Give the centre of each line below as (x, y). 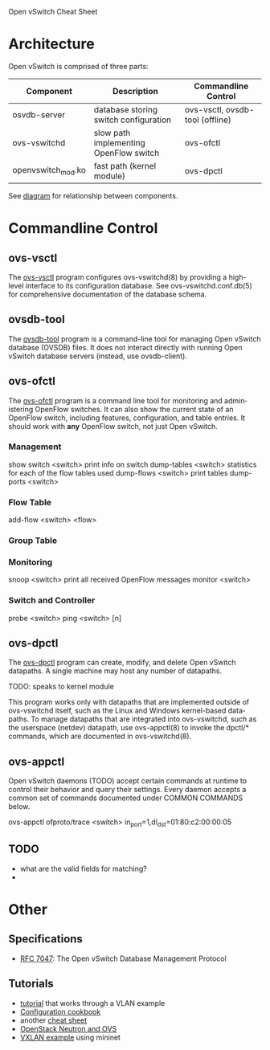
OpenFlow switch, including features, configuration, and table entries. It (127, 418)
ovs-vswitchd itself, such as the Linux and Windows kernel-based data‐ (127, 711)
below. (19, 807)
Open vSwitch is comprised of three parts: (78, 66)
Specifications (45, 939)
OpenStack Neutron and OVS (68, 1028)
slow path (112, 133)
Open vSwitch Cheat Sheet (53, 12)
